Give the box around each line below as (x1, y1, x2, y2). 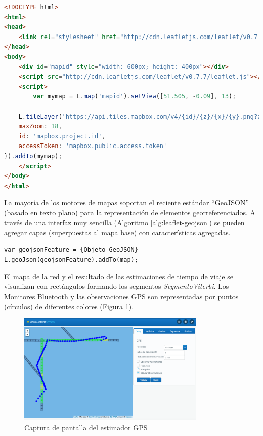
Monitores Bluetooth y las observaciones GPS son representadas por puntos (4, 291, 239, 302)
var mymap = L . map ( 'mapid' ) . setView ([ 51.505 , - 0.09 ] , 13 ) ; (33, 93, 236, 100)
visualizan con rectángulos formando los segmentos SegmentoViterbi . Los (4, 281, 229, 292)
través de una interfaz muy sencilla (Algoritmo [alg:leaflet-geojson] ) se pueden (4, 217, 245, 228)
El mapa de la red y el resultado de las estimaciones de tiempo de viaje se (4, 271, 233, 281)
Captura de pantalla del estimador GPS (24, 422, 148, 432)
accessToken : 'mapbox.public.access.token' (18, 142, 167, 150)
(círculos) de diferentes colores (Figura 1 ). (4, 301, 134, 311)
